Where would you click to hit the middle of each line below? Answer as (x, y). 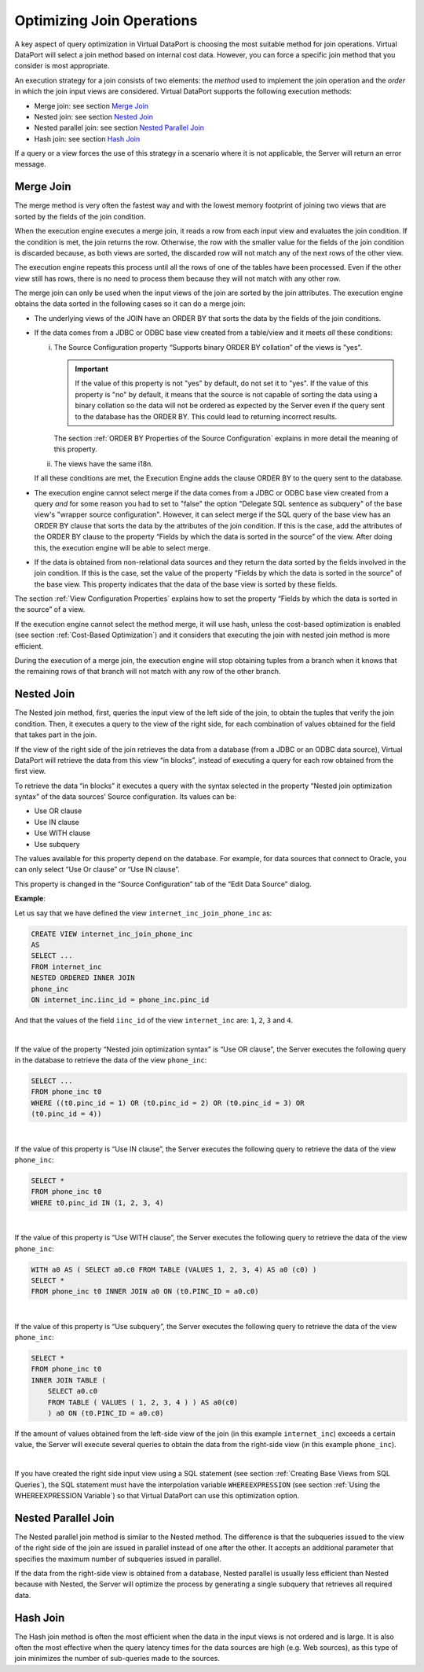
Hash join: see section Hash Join (87, 138)
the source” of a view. (50, 610)
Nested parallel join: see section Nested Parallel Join (119, 128)
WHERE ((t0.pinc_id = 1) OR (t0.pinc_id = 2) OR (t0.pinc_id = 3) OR (168, 1103)
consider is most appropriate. (62, 66)
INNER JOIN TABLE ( (68, 1380)
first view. (30, 772)
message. (30, 164)
